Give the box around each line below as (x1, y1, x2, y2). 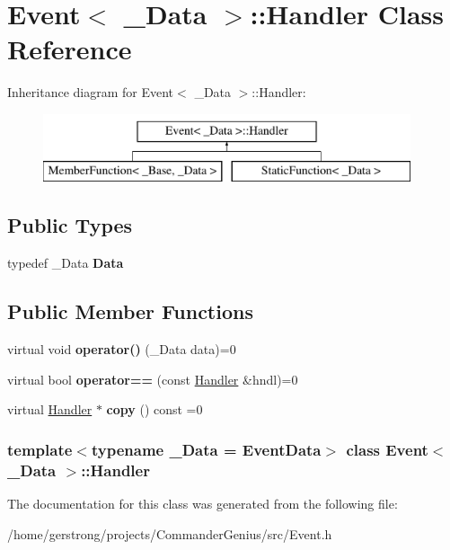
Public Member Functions (7, 297, 253, 325)
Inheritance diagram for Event (7, 83, 174, 102)
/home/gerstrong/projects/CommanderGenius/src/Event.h (7, 524, 332, 543)
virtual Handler (7, 400, 93, 419)
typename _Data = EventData (91, 438, 322, 460)
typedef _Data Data (7, 253, 124, 272)
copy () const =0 (106, 400, 203, 419)
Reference (7, 31, 132, 67)
